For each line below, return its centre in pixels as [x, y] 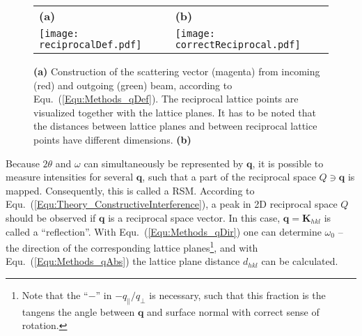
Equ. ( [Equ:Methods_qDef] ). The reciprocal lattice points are [166, 99]
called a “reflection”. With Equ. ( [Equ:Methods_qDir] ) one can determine [164, 231]
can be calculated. [300, 261]
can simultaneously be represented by [164, 163]
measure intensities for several [70, 177]
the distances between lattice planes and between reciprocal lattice [175, 126]
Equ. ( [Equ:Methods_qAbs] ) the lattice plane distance [123, 261]
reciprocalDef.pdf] [90, 45]
